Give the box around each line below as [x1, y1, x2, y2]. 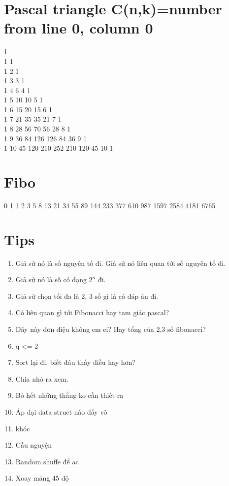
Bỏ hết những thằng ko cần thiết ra [15, 390, 124, 400]
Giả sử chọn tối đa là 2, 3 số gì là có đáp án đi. [15, 291, 158, 301]
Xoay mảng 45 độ [15, 473, 69, 483]
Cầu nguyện [15, 440, 52, 450]
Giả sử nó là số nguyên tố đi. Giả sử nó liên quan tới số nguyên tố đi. [15, 258, 226, 268]
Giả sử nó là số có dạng [15, 274, 87, 285]
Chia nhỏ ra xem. [15, 373, 68, 384]
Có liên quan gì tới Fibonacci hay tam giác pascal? [15, 307, 169, 318]
